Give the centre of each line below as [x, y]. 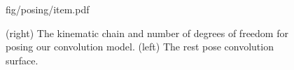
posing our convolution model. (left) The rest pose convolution [140, 47]
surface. [22, 60]
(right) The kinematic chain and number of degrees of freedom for [147, 33]
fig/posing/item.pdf [48, 9]
